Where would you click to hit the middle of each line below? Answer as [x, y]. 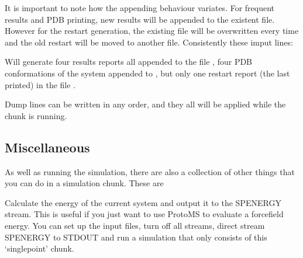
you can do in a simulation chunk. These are [84, 183]
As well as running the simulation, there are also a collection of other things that [150, 171]
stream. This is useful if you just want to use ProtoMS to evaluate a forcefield [144, 214]
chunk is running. [36, 115]
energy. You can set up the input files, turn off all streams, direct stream [135, 225]
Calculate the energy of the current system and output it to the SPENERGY [143, 202]
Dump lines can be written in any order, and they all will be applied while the [145, 104]
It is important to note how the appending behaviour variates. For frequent [140, 8]
